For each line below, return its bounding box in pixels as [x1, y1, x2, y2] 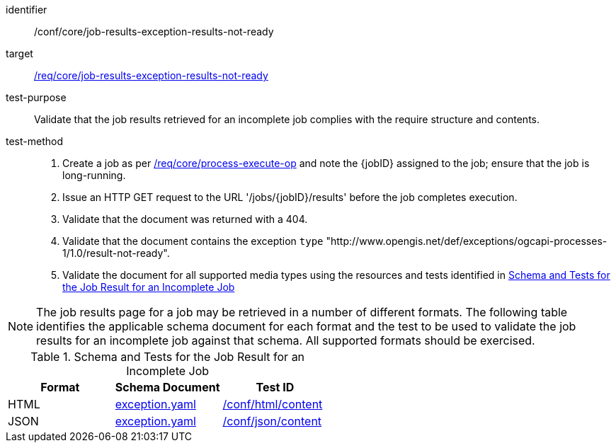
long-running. [62, 169, 126, 181]
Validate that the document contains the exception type [62, 235, 324, 247]
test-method [6, 135, 63, 147]
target [6, 47, 33, 59]
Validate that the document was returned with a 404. [62, 213, 308, 225]
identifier [6, 4, 47, 16]
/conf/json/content [222, 414, 322, 428]
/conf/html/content [222, 397, 323, 411]
